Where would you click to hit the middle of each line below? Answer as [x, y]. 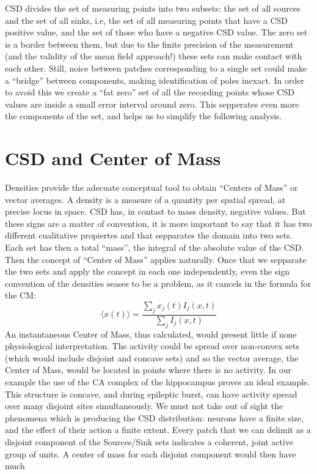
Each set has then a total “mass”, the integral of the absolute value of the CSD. [155, 247]
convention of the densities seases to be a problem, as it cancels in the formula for [158, 283]
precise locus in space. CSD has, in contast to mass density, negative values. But [155, 211]
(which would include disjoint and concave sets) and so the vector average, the [152, 357]
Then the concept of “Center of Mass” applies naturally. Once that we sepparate [156, 259]
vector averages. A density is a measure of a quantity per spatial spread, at [145, 199]
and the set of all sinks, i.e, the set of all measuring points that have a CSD [147, 20]
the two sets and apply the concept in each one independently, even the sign [148, 271]
